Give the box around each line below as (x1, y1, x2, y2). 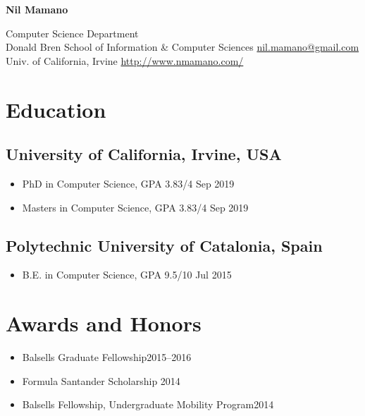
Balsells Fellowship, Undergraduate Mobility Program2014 (22, 397, 274, 412)
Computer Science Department (6, 25, 139, 40)
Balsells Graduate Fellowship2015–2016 (22, 350, 192, 365)
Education (6, 94, 106, 123)
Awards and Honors (6, 309, 202, 338)
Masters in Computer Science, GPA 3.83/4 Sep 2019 (22, 200, 249, 214)
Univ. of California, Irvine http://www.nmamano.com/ (6, 53, 244, 68)
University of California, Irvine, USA (6, 143, 282, 165)
